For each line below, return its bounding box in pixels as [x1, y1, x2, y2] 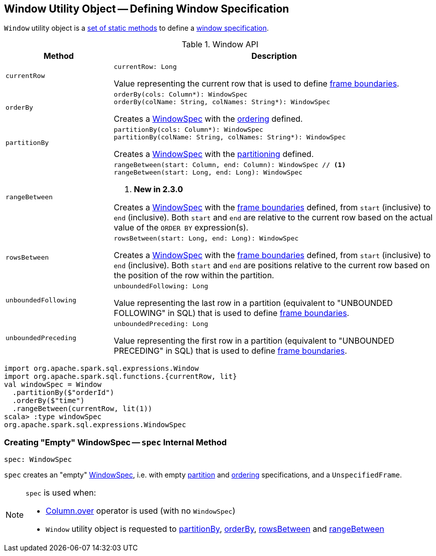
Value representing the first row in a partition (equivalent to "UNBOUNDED [114, 336, 394, 346]
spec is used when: [26, 488, 96, 498]
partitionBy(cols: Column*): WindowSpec [114, 126, 263, 134]
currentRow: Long [114, 63, 177, 71]
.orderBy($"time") [12, 396, 85, 405]
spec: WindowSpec [4, 455, 72, 464]
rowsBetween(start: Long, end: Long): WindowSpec [114, 234, 299, 243]
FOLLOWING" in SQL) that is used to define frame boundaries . [114, 308, 350, 319]
